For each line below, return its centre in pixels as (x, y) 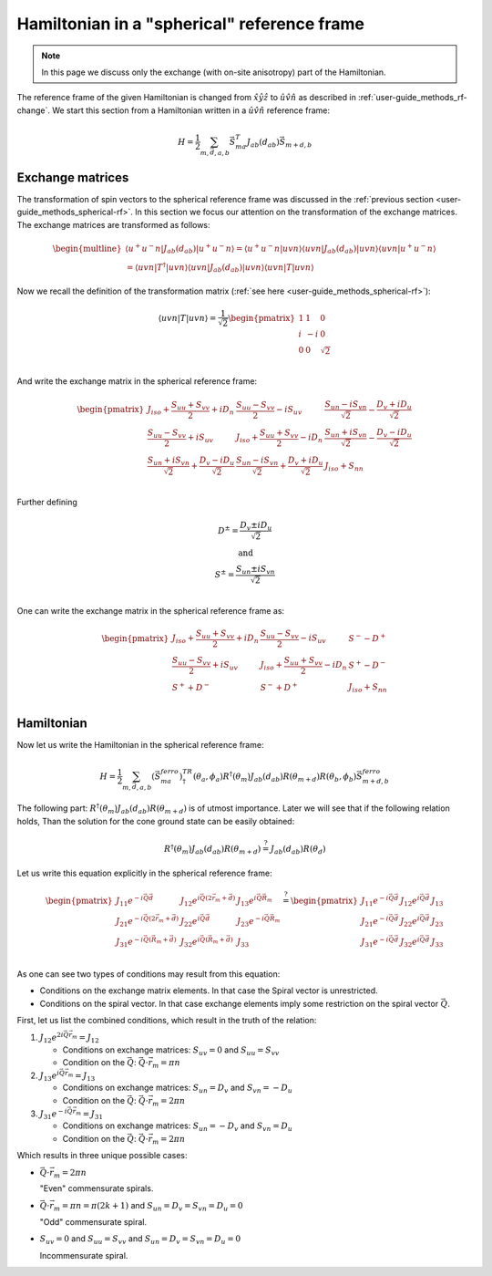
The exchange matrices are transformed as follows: (113, 224)
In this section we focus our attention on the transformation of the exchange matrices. (296, 212)
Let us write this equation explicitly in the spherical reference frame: (144, 873)
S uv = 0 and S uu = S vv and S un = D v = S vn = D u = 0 (140, 1240)
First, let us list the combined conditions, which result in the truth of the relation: (167, 1020)
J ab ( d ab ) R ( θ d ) (298, 850)
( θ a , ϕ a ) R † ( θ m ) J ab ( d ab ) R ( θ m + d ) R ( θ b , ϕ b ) (275, 777)
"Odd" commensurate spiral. (93, 1222)
